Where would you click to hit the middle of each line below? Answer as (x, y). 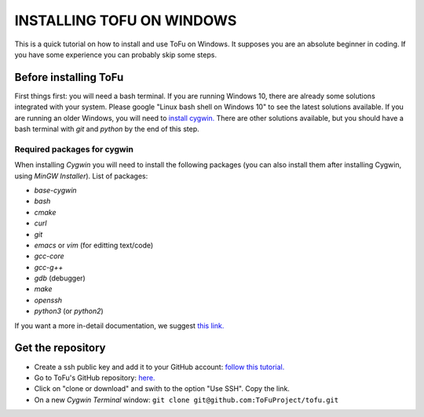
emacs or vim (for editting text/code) (94, 245)
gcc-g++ (49, 267)
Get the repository (60, 348)
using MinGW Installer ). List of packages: (81, 176)
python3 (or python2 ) (69, 311)
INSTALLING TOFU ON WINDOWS (126, 20)
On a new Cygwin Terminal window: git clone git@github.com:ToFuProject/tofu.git (186, 400)
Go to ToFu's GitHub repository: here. (95, 378)
